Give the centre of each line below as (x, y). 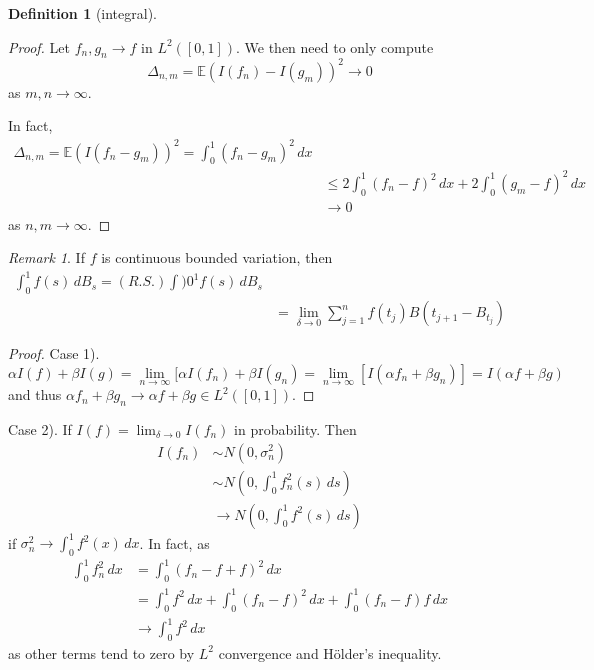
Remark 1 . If (46, 257)
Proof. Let (39, 46)
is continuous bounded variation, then (217, 257)
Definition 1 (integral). (82, 13)
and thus (35, 394)
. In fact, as (174, 542)
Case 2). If (40, 428)
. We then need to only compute (334, 46)
